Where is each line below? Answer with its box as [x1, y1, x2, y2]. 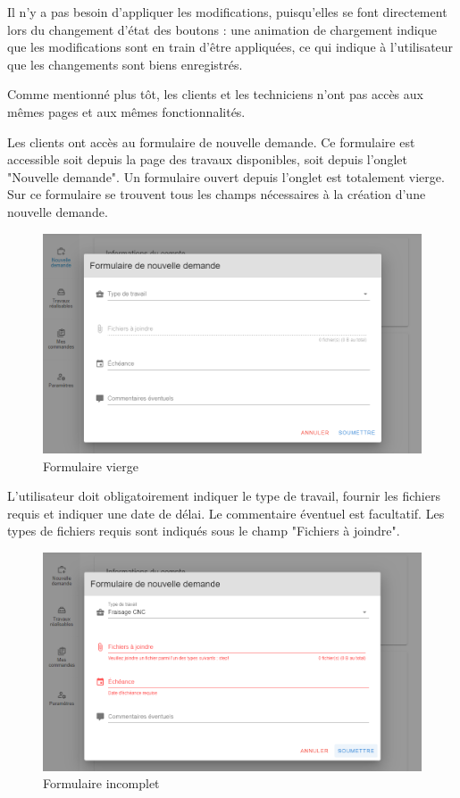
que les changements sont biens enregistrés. [7, 54, 243, 73]
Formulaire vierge [43, 456, 138, 475]
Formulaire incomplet [43, 774, 160, 793]
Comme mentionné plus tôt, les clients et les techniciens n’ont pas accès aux [7, 85, 423, 104]
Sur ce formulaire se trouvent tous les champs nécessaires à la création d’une [7, 185, 426, 204]
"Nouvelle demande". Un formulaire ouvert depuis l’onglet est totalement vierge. [7, 167, 445, 186]
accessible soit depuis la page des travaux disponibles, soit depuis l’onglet [7, 150, 407, 169]
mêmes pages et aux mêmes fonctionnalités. [7, 102, 246, 121]
